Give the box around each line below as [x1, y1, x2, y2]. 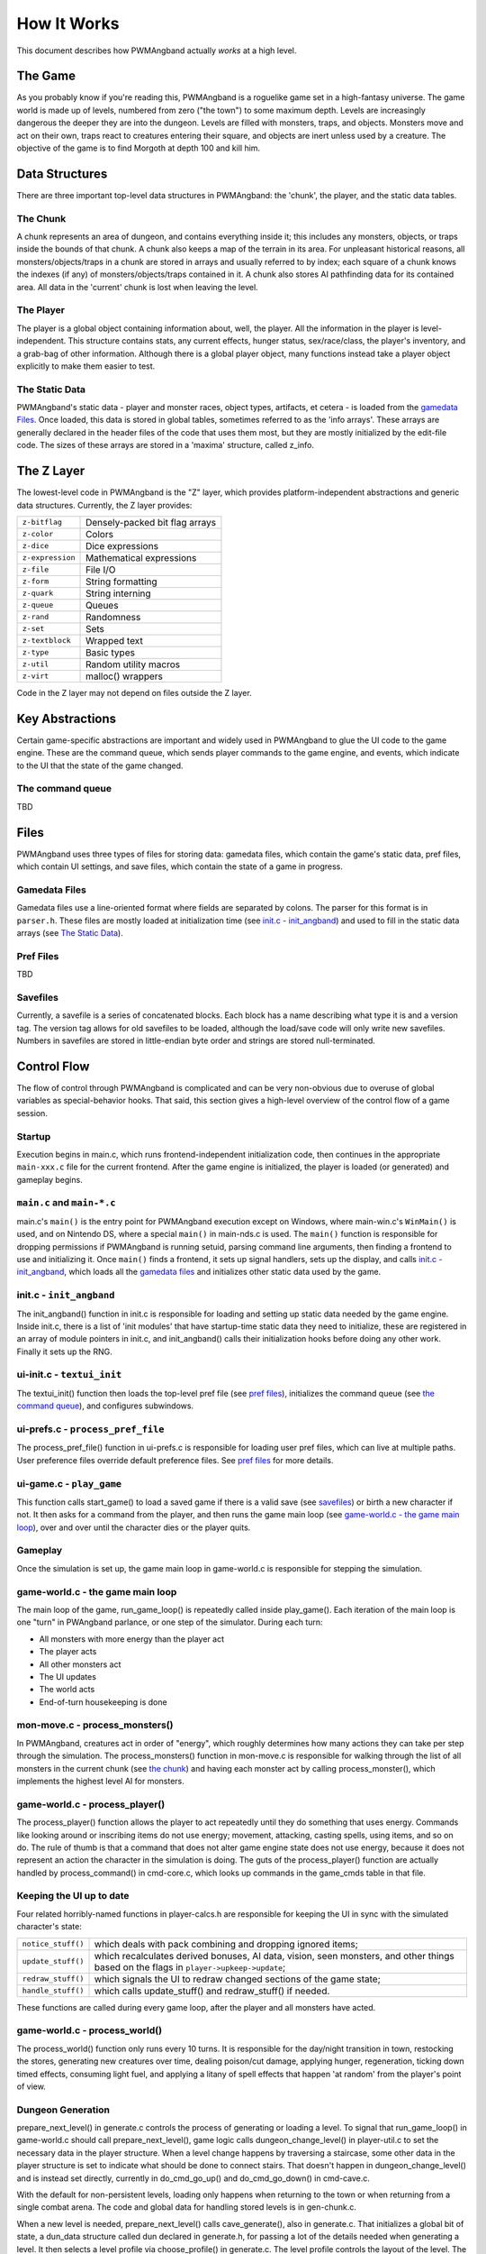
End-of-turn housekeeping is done [39, 1696, 167, 1708]
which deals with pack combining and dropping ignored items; [94, 1938, 359, 1950]
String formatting [85, 575, 157, 588]
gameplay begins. [16, 1174, 83, 1185]
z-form [22, 577, 49, 586]
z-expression [22, 553, 76, 563]
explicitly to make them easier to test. [16, 361, 156, 371]
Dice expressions [85, 539, 159, 552]
